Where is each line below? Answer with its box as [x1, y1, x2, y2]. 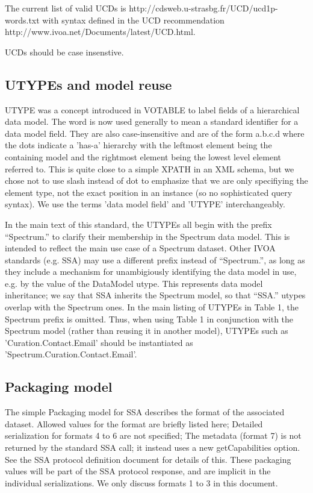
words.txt [5, 13, 40, 26]
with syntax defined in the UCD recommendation [42, 13, 225, 26]
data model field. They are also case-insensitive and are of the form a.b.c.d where [5, 127, 305, 139]
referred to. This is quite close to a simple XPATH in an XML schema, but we [5, 162, 294, 175]
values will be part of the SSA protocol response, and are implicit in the [5, 465, 271, 477]
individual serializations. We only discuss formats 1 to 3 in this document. [5, 476, 278, 489]
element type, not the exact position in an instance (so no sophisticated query [5, 186, 293, 198]
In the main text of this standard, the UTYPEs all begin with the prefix [5, 218, 272, 230]
